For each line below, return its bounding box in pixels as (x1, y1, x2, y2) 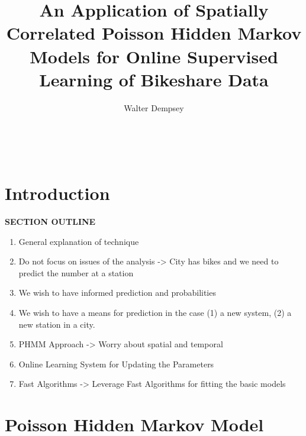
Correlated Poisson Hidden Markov (6, 21, 302, 45)
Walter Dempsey (124, 101, 184, 114)
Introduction (5, 181, 110, 205)
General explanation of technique (18, 235, 139, 247)
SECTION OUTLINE (5, 215, 96, 227)
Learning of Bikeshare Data (39, 67, 269, 91)
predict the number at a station (18, 266, 134, 279)
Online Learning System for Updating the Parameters (18, 357, 214, 370)
